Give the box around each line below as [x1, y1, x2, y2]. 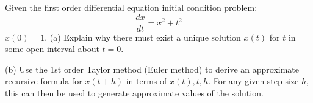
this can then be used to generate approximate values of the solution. [5, 87, 264, 99]
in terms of [126, 75, 167, 87]
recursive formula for [5, 75, 82, 87]
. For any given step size [208, 75, 299, 87]
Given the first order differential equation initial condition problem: [5, 1, 257, 13]
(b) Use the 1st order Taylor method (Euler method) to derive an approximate [5, 62, 300, 75]
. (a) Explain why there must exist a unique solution [45, 30, 241, 43]
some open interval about [5, 42, 99, 55]
